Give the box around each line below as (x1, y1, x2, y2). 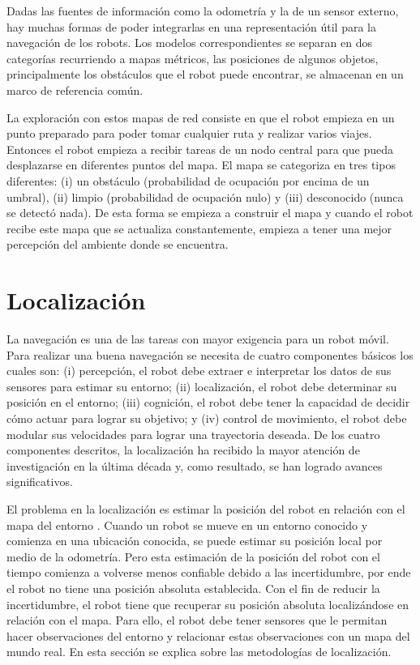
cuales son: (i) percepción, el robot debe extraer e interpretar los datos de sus (6, 362, 392, 379)
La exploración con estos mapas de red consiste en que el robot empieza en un (6, 109, 395, 126)
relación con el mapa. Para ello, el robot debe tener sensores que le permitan (6, 612, 388, 629)
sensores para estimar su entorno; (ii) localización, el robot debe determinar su (6, 377, 397, 394)
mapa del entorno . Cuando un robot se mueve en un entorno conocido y (6, 516, 368, 533)
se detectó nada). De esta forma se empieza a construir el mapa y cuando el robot (6, 204, 414, 221)
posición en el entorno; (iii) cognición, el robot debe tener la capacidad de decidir (6, 394, 410, 411)
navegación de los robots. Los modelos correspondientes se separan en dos (6, 34, 372, 51)
